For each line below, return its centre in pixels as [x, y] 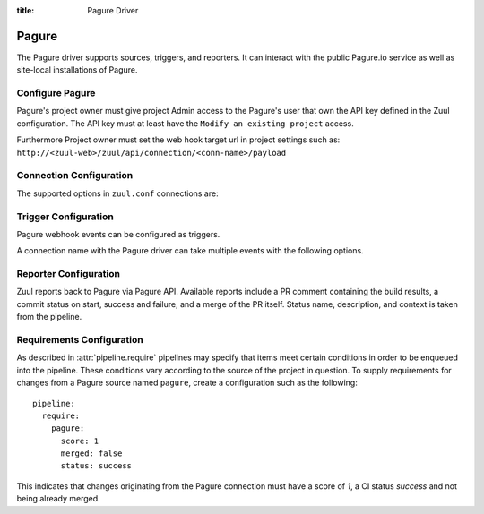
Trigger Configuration [65, 217]
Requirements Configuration [80, 339]
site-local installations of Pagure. [77, 70]
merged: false [91, 454]
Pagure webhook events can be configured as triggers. [118, 234]
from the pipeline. [49, 317]
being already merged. [58, 499]
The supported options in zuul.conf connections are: [117, 193]
